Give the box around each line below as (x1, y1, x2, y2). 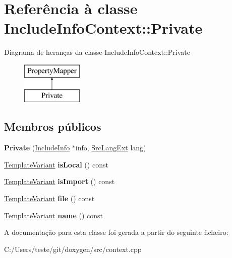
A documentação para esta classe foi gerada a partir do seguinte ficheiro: (4, 227, 228, 237)
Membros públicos (4, 119, 101, 134)
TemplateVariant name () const (4, 210, 103, 220)
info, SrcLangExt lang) (75, 142, 146, 153)
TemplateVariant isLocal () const (4, 159, 108, 169)
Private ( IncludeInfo (4, 142, 70, 153)
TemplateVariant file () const (4, 193, 95, 204)
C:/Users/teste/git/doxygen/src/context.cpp (4, 243, 142, 254)
